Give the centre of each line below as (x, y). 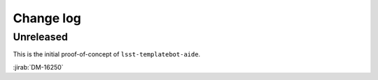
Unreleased (40, 37)
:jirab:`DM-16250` (38, 67)
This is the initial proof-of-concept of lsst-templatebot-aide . (107, 54)
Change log (47, 18)
